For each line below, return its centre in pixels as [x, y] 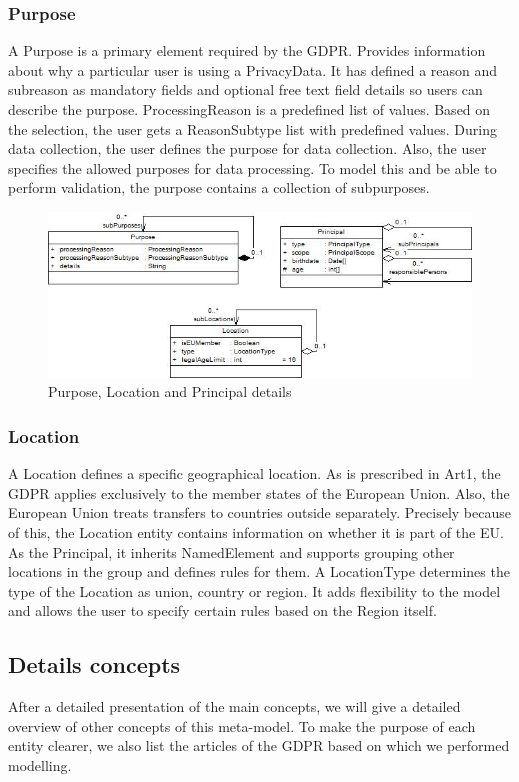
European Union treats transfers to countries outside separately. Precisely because [259, 512]
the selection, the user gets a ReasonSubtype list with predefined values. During [253, 128]
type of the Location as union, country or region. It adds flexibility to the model [254, 590]
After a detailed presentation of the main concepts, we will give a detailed [234, 706]
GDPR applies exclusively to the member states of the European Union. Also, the [259, 492]
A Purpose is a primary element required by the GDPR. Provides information [247, 50]
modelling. [40, 764]
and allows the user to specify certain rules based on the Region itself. [222, 610]
